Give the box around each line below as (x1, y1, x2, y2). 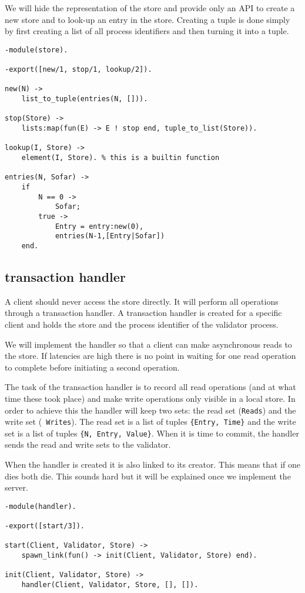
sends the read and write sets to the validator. (5, 438, 171, 451)
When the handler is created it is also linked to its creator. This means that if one (5, 458, 301, 471)
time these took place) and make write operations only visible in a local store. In (5, 392, 296, 404)
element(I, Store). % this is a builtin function (21, 154, 220, 162)
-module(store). (5, 45, 68, 54)
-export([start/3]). (5, 522, 85, 531)
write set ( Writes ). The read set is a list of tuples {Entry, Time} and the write (5, 415, 296, 428)
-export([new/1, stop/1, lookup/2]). (5, 65, 152, 74)
